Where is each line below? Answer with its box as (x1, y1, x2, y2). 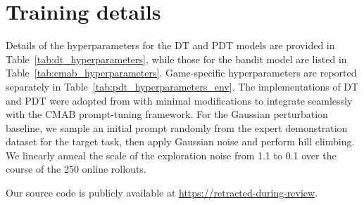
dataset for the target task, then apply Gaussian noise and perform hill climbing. (6, 134, 355, 149)
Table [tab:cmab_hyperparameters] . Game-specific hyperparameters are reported (6, 65, 357, 80)
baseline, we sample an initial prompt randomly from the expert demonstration (6, 120, 348, 135)
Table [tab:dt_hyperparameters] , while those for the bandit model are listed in (6, 51, 347, 66)
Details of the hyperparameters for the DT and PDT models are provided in (6, 38, 335, 53)
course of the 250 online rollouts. (6, 161, 146, 176)
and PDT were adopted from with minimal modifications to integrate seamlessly (6, 93, 353, 107)
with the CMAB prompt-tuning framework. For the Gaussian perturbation (6, 107, 328, 121)
